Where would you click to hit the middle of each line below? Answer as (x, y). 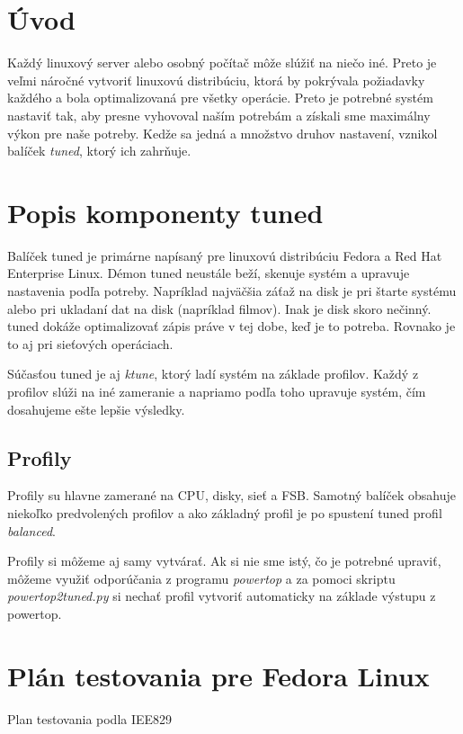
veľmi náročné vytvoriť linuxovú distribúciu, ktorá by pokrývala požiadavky (216, 80)
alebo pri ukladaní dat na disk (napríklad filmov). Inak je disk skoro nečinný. (219, 308)
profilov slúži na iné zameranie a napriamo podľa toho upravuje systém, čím (217, 391)
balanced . (31, 530)
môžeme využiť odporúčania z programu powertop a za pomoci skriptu (201, 578)
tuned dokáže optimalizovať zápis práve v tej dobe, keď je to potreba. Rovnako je (231, 326)
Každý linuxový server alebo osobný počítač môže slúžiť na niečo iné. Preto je (222, 63)
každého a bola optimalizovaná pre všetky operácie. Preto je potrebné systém (220, 98)
